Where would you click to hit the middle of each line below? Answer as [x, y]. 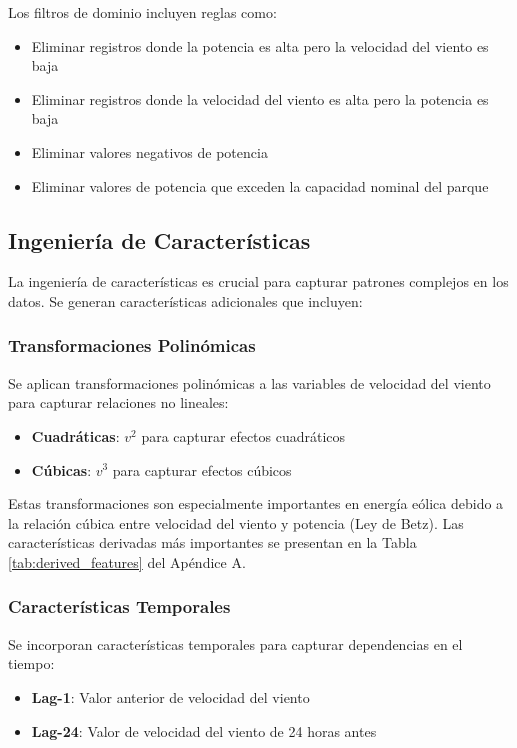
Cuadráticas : [75, 435]
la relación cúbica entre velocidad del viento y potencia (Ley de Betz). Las [236, 522]
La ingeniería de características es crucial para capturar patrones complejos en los [258, 281]
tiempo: [31, 663]
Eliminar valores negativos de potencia [149, 151]
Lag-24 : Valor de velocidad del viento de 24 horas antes [204, 730]
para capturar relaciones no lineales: [118, 402]
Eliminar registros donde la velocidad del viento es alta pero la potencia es [260, 98]
